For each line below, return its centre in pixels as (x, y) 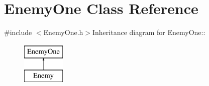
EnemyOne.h (63, 32)
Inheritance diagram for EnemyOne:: (149, 32)
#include (18, 32)
